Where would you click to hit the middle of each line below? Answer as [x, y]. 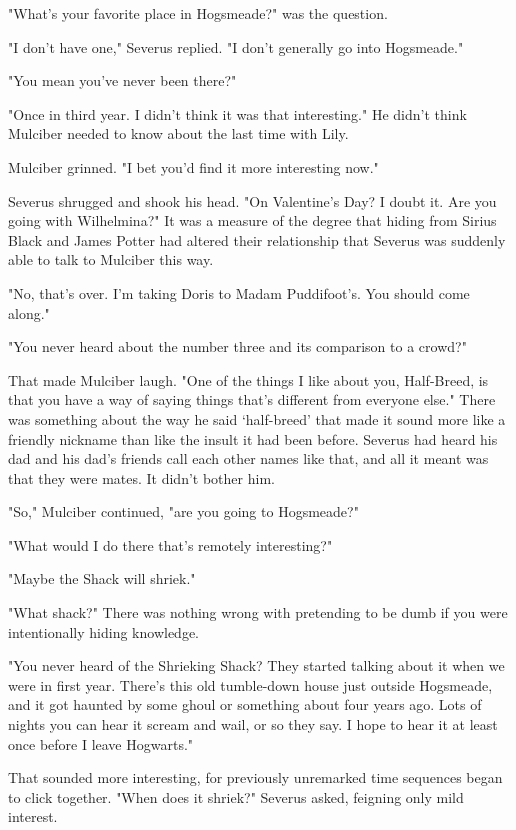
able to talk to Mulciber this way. [111, 259]
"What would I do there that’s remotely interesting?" [170, 544]
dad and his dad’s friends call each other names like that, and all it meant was [248, 458]
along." [29, 312]
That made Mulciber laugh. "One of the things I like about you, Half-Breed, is [248, 379]
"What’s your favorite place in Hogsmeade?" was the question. [198, 13]
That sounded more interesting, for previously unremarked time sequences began [255, 777]
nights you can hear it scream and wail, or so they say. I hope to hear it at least [253, 724]
